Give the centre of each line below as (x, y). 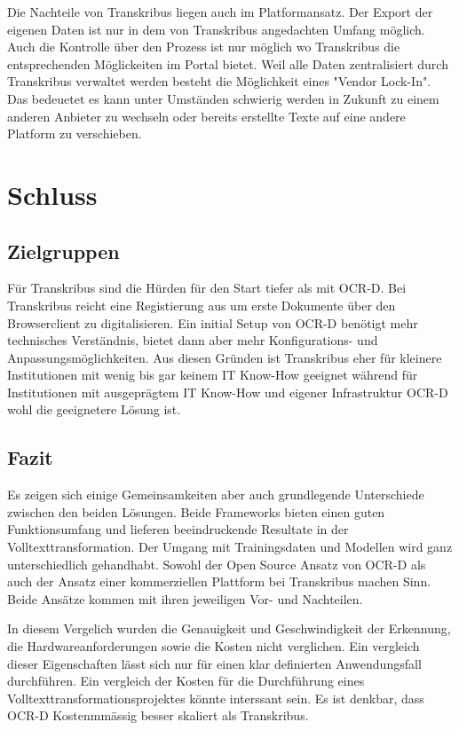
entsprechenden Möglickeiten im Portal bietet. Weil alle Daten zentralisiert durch (228, 63)
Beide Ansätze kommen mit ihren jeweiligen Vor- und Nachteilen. (185, 598)
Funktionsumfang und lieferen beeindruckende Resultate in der (178, 529)
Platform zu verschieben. (75, 133)
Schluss (52, 194)
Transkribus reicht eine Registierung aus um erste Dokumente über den (202, 305)
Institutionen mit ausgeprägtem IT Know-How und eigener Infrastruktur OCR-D (228, 392)
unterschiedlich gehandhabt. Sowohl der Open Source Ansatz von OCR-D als (217, 564)
